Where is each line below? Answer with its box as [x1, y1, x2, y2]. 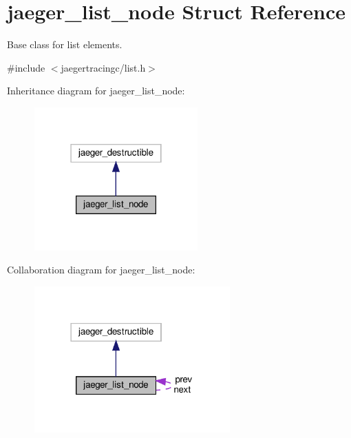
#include [7, 60, 45, 74]
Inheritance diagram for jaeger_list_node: [7, 83, 185, 98]
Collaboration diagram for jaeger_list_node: [7, 262, 195, 277]
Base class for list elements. [7, 37, 123, 52]
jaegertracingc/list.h [61, 60, 146, 74]
